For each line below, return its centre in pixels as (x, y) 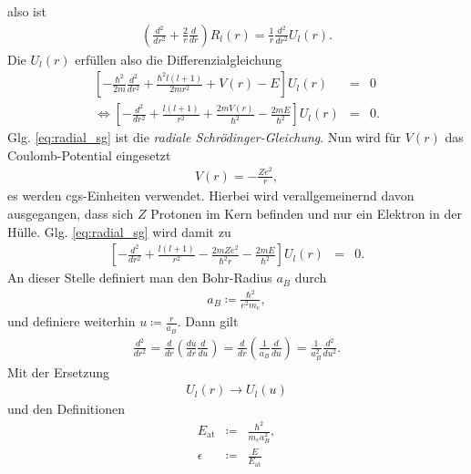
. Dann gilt (208, 321)
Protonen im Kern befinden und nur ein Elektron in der (306, 213)
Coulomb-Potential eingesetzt (89, 155)
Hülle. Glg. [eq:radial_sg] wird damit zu (119, 231)
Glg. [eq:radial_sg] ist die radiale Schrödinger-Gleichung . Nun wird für (205, 137)
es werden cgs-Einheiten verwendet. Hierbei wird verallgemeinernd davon (211, 196)
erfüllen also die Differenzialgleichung (179, 59)
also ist (27, 11)
